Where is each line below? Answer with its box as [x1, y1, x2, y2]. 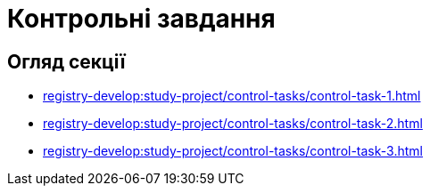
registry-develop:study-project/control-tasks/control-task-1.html [43, 88, 421, 104]
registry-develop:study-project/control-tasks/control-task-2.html [43, 116, 423, 132]
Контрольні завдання [7, 4, 276, 34]
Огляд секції [7, 50, 126, 73]
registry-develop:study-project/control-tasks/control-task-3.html [43, 143, 423, 159]
